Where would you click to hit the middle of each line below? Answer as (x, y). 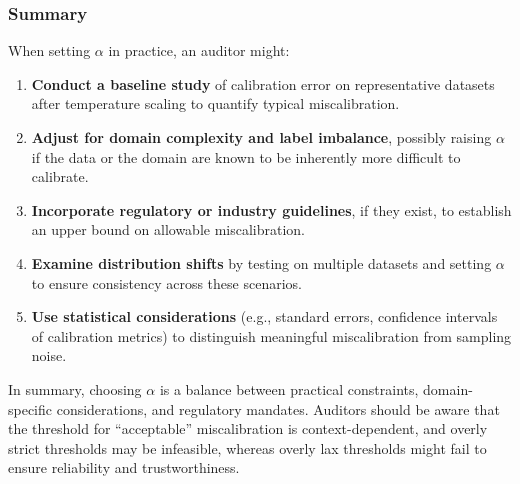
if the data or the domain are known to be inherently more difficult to (246, 156)
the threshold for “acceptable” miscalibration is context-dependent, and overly (248, 428)
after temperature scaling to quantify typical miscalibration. (215, 103)
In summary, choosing (75, 388)
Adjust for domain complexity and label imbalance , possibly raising (261, 137)
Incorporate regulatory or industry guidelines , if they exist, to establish (271, 209)
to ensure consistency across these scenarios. (166, 282)
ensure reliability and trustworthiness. (124, 467)
